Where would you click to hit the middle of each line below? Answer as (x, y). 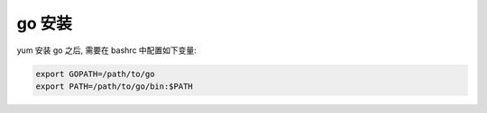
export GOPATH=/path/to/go (95, 74)
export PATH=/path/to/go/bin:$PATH (114, 86)
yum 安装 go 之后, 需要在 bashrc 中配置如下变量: (107, 50)
